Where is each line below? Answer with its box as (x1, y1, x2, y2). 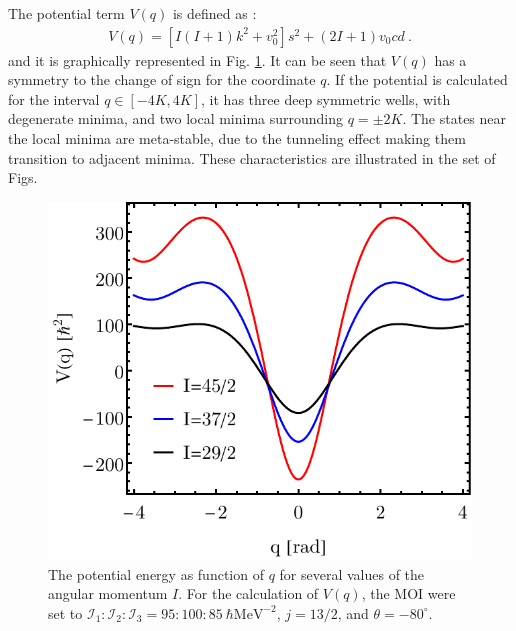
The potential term (8, 3, 125, 23)
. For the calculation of (178, 583, 319, 604)
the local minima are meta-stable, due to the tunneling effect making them (8, 128, 466, 148)
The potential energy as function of (48, 563, 264, 584)
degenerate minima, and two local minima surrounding (8, 108, 344, 129)
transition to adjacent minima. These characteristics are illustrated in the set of (8, 147, 496, 168)
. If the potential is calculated (326, 69, 508, 90)
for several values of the (279, 563, 425, 584)
